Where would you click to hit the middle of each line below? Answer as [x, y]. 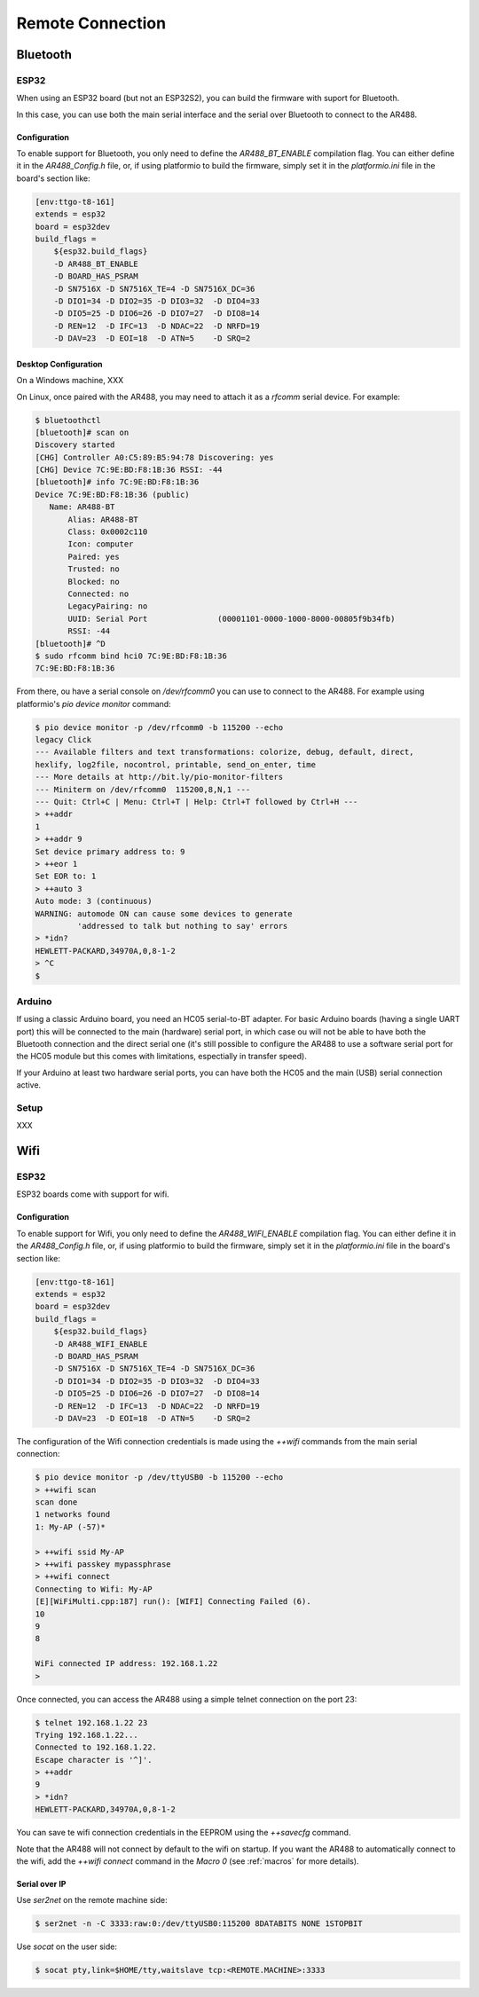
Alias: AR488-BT [103, 519]
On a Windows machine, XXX [70, 381]
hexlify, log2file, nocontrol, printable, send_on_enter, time [176, 764]
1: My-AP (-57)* [71, 1527]
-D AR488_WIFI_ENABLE [101, 1344]
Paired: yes [94, 556]
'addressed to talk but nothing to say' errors [182, 926]
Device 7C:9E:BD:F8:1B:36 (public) [112, 494]
